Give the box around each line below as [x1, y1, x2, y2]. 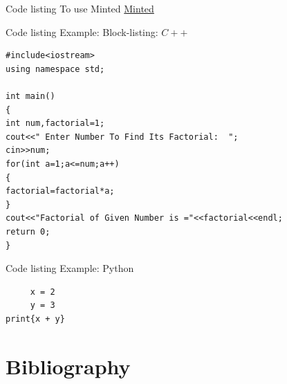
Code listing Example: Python [6, 261, 134, 275]
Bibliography [6, 351, 131, 380]
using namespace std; [6, 64, 105, 74]
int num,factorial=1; [6, 118, 105, 129]
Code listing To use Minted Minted [6, 1, 154, 15]
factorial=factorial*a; [6, 186, 115, 196]
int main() [6, 91, 55, 101]
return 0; [6, 226, 50, 237]
